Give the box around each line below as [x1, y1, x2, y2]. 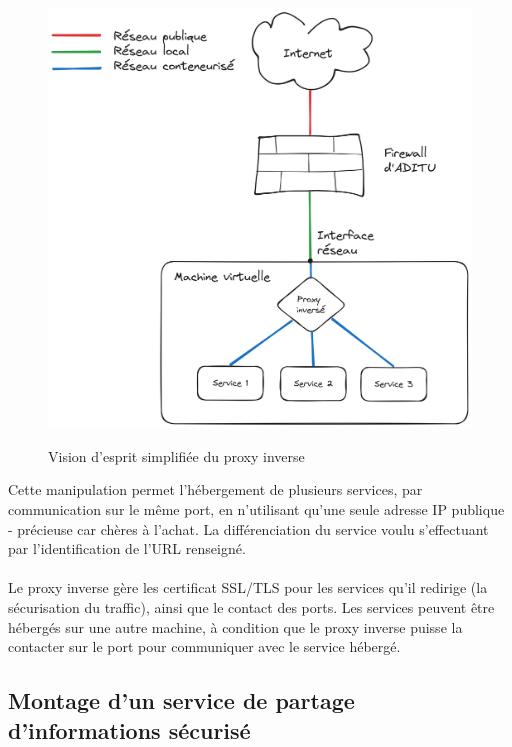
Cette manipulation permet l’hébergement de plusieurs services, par [8, 479, 423, 500]
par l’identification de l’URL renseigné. [8, 538, 246, 559]
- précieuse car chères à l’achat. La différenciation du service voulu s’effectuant [8, 518, 489, 539]
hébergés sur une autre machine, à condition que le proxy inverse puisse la [8, 616, 463, 637]
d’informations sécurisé [8, 714, 251, 745]
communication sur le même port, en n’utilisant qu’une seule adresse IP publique [8, 499, 505, 520]
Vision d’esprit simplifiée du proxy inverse [48, 445, 305, 466]
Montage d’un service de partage [8, 685, 355, 716]
